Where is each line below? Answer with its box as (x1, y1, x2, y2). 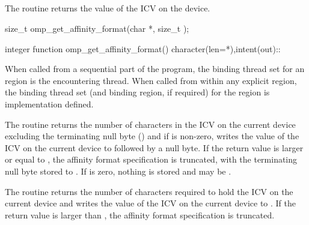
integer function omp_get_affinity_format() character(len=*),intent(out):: (5, 42, 281, 55)
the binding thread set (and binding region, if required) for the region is (5, 86, 270, 98)
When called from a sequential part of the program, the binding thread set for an (5, 62, 305, 75)
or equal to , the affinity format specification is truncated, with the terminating (5, 153, 298, 166)
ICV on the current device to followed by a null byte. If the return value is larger (5, 141, 304, 154)
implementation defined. (5, 97, 94, 110)
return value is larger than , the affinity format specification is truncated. (5, 208, 275, 221)
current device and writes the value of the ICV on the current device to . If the (5, 197, 296, 209)
